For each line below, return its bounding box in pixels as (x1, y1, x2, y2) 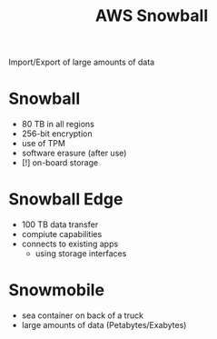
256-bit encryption (21, 128, 93, 139)
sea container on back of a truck (21, 310, 144, 321)
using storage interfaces (35, 248, 127, 259)
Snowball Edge (8, 189, 123, 210)
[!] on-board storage (21, 157, 99, 168)
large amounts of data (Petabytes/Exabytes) (21, 320, 187, 330)
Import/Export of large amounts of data (8, 56, 155, 68)
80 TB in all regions (21, 119, 94, 130)
